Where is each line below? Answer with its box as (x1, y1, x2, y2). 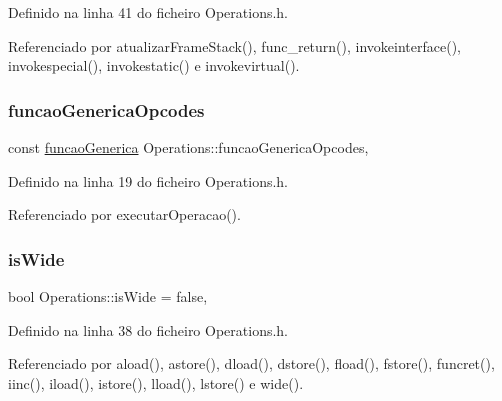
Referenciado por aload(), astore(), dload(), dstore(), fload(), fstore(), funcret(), (8, 353, 495, 374)
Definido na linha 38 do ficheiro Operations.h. (8, 319, 289, 340)
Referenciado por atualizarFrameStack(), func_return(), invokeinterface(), (8, 35, 461, 56)
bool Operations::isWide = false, (8, 286, 208, 306)
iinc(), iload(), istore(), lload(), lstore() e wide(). (8, 372, 304, 393)
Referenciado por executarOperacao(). (8, 204, 241, 225)
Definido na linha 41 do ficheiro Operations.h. (8, 2, 289, 22)
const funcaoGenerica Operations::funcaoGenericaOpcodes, (8, 137, 369, 157)
